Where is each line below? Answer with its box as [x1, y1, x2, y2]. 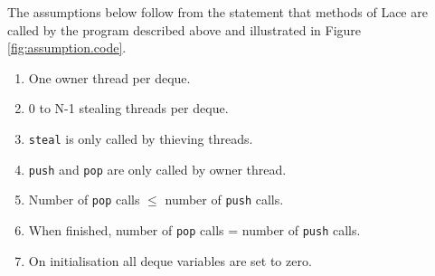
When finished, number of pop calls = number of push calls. [28, 220, 361, 239]
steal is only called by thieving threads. [28, 128, 253, 148]
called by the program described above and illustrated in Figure [7, 20, 362, 39]
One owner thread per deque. [28, 68, 191, 87]
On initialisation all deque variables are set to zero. [28, 251, 312, 270]
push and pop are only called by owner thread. [28, 159, 287, 178]
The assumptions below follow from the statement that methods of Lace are [7, 3, 428, 21]
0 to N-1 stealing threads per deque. [28, 99, 229, 118]
